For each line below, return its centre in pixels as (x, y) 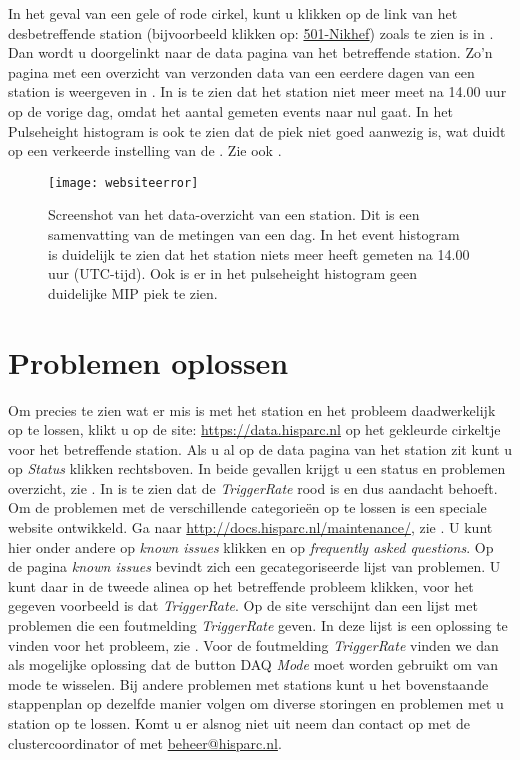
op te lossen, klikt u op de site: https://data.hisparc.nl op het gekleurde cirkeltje (254, 429)
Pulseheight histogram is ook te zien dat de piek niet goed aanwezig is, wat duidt (257, 130)
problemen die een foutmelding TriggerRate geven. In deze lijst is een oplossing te (258, 625)
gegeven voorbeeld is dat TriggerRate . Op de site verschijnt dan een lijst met (243, 605)
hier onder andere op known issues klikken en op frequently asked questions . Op (251, 546)
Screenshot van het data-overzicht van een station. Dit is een (234, 214)
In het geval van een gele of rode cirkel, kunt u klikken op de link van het (233, 13)
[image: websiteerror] (123, 182)
